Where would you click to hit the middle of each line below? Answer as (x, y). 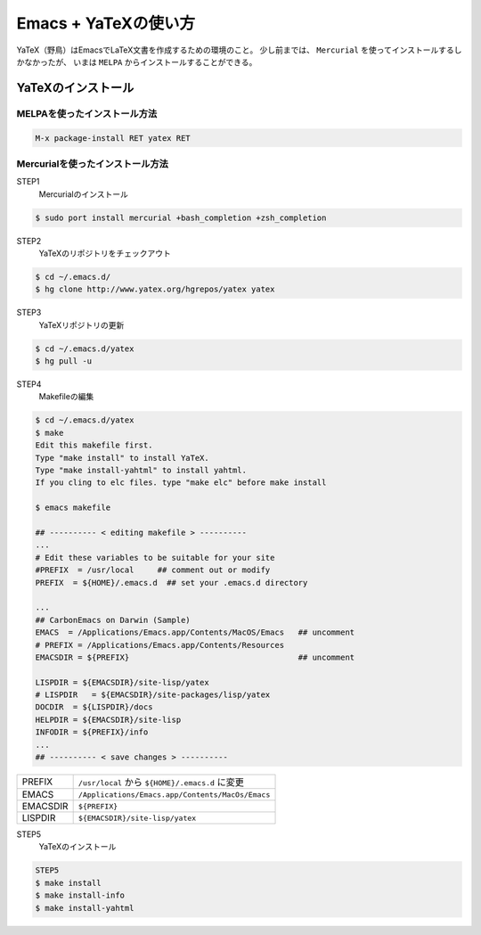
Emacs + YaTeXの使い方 (106, 23)
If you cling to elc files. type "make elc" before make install (181, 483)
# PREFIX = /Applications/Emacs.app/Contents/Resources (160, 645)
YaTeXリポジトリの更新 (82, 324)
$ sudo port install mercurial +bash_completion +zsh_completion (181, 217)
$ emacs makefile (73, 508)
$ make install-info (80, 895)
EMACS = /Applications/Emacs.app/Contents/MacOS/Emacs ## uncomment (195, 632)
